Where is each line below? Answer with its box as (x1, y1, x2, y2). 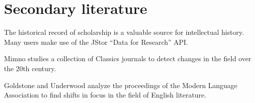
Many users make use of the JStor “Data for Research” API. (4, 36, 188, 47)
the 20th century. (4, 63, 56, 73)
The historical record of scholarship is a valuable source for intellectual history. (4, 27, 244, 37)
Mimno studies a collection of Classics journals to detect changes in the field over (4, 53, 252, 64)
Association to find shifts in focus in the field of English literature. (4, 90, 206, 100)
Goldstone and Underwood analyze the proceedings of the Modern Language (4, 80, 238, 90)
